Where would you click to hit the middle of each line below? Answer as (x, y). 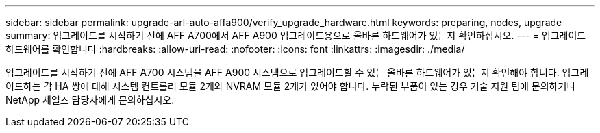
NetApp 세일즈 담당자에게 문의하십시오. (90, 100)
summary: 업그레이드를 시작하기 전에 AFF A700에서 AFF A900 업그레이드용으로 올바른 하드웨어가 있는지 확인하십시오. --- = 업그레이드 (296, 35)
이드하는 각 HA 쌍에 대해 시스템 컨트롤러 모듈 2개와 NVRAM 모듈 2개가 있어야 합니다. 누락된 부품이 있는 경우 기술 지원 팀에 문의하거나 (291, 86)
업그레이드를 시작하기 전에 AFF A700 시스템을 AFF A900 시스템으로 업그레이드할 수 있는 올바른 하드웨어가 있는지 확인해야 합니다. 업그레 (297, 72)
